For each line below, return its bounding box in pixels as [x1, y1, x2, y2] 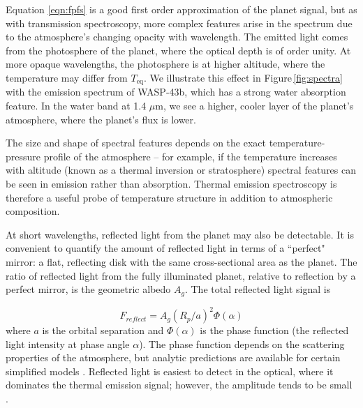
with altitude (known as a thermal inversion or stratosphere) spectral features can [6, 163, 357, 177]
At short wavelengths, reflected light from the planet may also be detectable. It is [6, 227, 354, 241]
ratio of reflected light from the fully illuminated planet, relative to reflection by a [6, 268, 356, 282]
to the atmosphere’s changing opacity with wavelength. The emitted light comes [6, 29, 348, 44]
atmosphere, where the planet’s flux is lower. [6, 112, 196, 126]
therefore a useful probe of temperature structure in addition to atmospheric [6, 190, 333, 204]
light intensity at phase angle [6, 336, 130, 351]
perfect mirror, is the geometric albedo [6, 282, 171, 296]
